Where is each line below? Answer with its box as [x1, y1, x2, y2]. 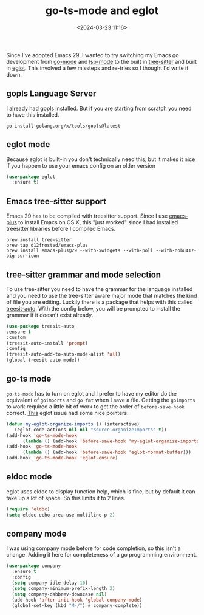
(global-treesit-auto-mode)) [6, 357, 80, 363]
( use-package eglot [6, 174, 56, 180]
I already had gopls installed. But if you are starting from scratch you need [6, 105, 192, 112]
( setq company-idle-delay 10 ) [12, 580, 88, 586]
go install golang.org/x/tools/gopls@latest [6, 123, 121, 129]
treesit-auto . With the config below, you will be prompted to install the [6, 304, 181, 312]
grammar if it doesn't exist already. [6, 311, 93, 318]
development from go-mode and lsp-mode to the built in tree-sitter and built [6, 58, 197, 65]
